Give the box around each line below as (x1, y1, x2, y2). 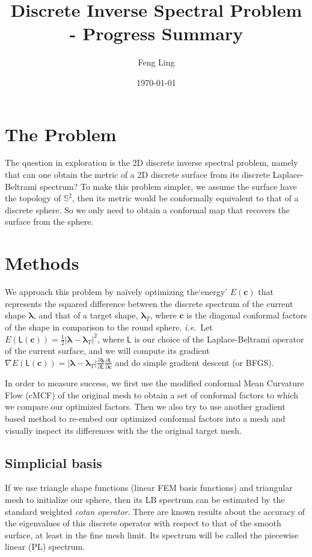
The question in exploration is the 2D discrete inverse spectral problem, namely (5, 156, 298, 169)
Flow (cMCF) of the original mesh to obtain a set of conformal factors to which (5, 388, 298, 401)
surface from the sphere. (5, 215, 94, 228)
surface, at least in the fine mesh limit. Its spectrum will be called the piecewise (5, 528, 299, 541)
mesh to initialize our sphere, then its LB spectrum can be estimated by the (5, 493, 285, 505)
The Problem (5, 121, 117, 146)
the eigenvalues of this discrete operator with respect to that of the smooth (5, 517, 281, 529)
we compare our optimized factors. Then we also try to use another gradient (5, 400, 286, 413)
